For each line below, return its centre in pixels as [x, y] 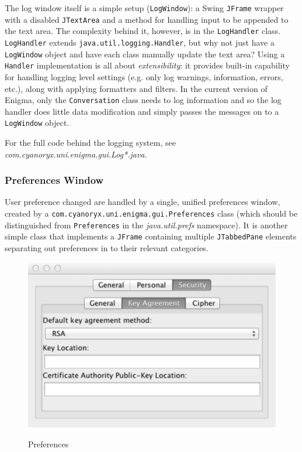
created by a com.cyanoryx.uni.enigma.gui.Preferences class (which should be [151, 213]
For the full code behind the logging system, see [90, 143]
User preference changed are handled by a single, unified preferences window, [143, 202]
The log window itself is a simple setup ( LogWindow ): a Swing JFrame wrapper [144, 8]
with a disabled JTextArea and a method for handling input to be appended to [147, 19]
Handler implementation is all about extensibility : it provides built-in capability [147, 65]
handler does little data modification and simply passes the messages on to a [142, 111]
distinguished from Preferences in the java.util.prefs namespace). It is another [146, 225]
